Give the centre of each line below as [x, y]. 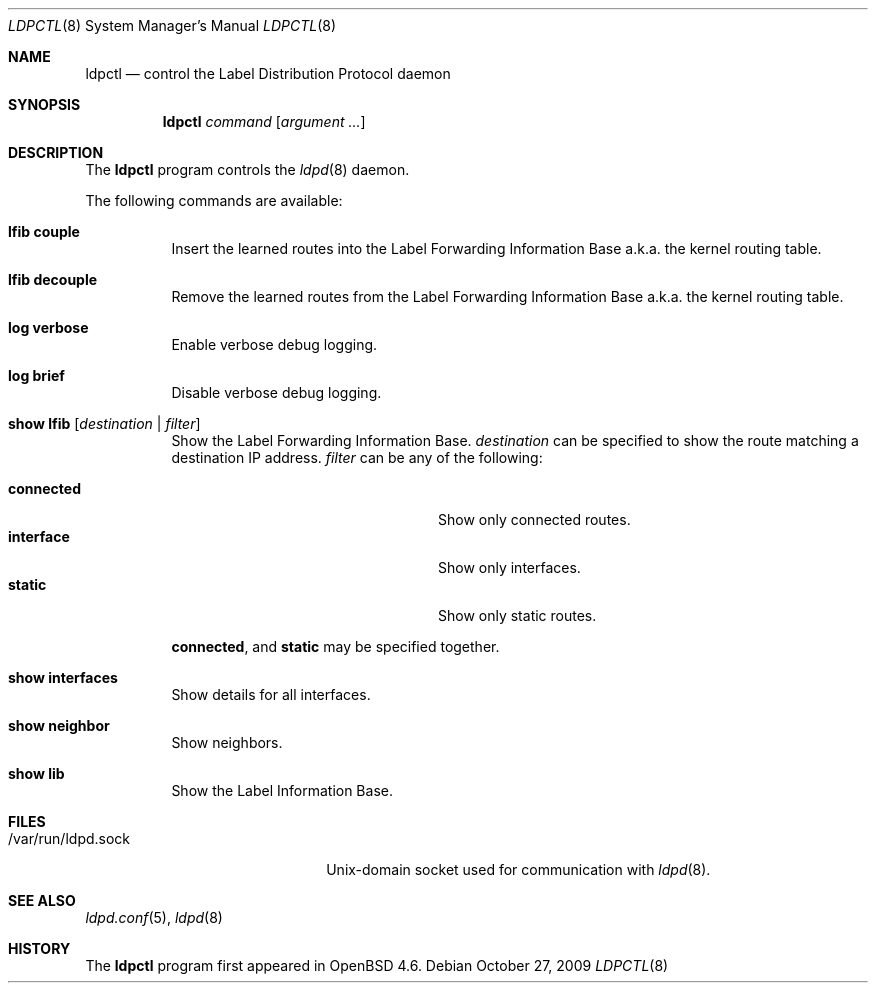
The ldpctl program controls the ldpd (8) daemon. [247, 169]
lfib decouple [53, 279]
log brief [36, 375]
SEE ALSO [42, 900]
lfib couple [44, 231]
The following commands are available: [214, 200]
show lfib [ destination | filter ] [104, 423]
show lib [36, 773]
